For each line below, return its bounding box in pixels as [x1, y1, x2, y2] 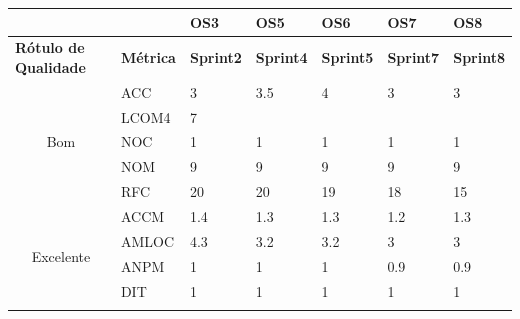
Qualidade [15, 56, 86, 77]
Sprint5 [321, 47, 374, 68]
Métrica [120, 47, 176, 68]
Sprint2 [189, 47, 242, 68]
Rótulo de [15, 37, 85, 58]
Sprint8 [453, 47, 505, 68]
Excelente [31, 245, 91, 266]
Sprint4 [255, 47, 308, 68]
